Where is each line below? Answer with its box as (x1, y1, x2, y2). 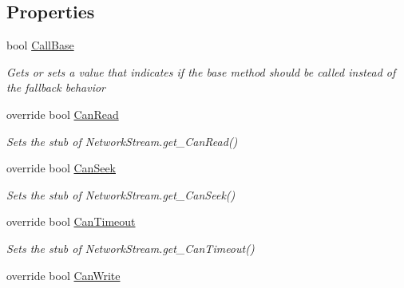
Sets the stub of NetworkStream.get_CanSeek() (6, 186, 236, 203)
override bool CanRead (6, 105, 119, 122)
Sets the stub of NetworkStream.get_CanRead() (6, 132, 238, 149)
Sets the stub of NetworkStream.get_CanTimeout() (6, 239, 255, 256)
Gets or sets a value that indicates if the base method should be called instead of (6, 63, 396, 80)
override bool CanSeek (6, 160, 116, 176)
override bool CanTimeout (6, 213, 136, 230)
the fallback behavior (6, 79, 105, 96)
